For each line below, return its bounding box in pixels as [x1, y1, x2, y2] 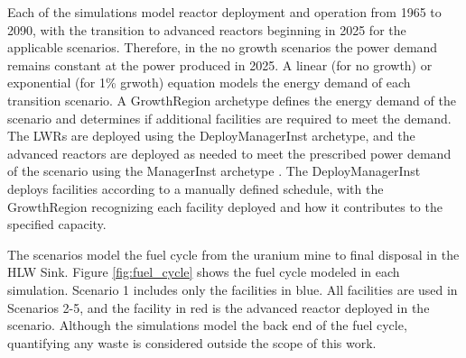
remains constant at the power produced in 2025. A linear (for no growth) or [7, 55, 433, 74]
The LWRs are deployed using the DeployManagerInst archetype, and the [7, 126, 415, 145]
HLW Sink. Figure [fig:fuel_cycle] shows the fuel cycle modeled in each [7, 262, 400, 281]
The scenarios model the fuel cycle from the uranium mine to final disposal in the [7, 244, 460, 263]
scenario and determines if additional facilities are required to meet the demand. [7, 108, 452, 127]
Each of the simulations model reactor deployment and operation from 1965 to [7, 3, 442, 21]
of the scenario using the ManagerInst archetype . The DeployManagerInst [7, 161, 421, 180]
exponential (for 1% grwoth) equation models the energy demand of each [7, 73, 411, 92]
